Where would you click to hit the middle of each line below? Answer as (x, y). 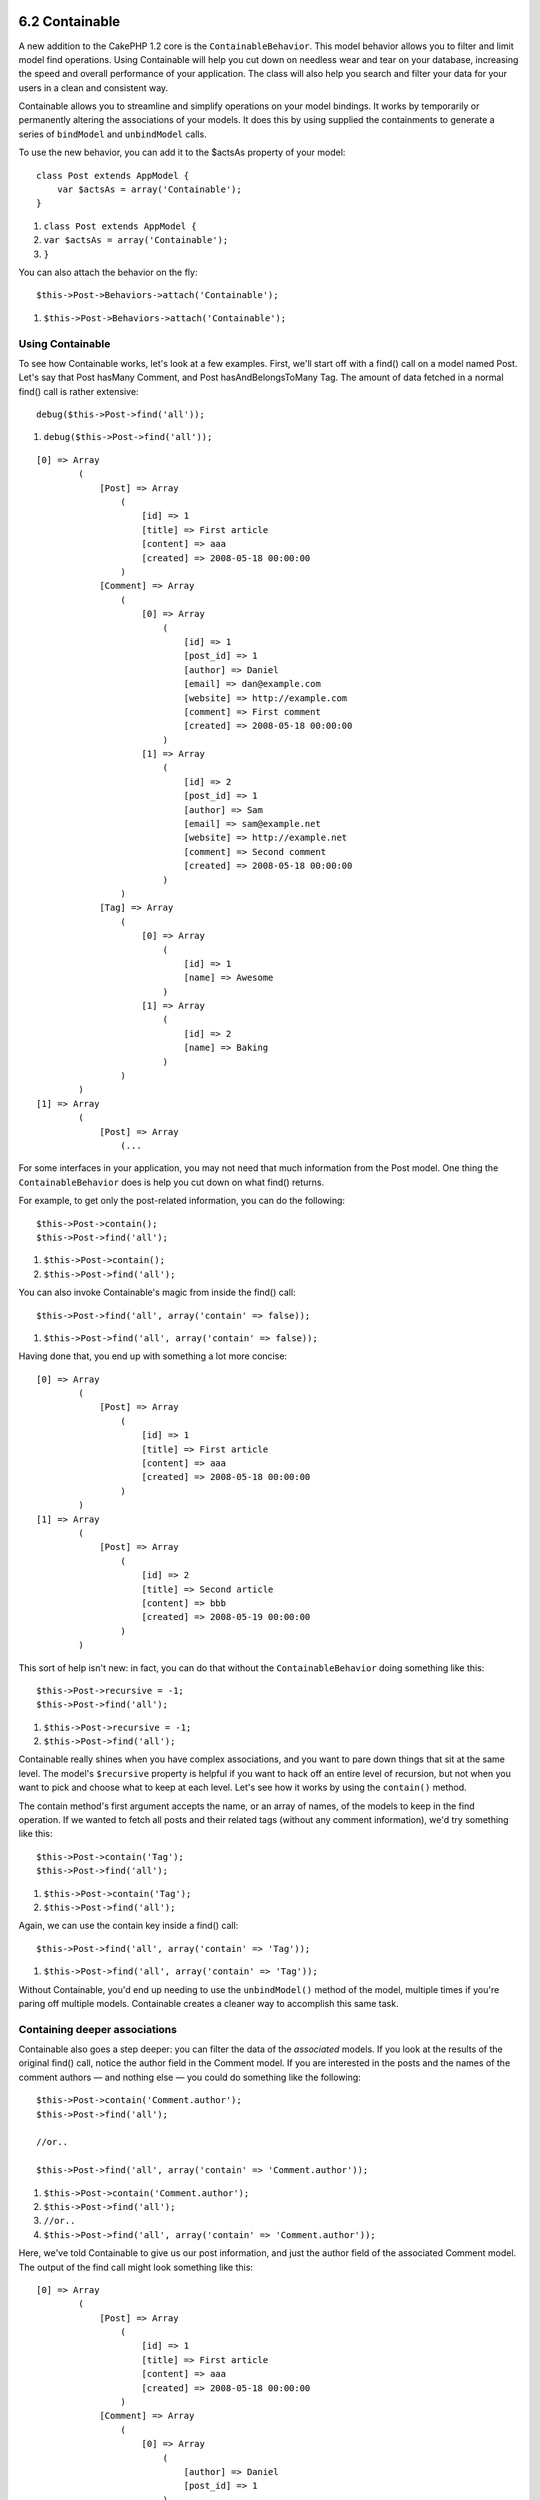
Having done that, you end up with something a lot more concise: (153, 1356)
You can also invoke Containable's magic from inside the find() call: (157, 1292)
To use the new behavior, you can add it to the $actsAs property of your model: (182, 152)
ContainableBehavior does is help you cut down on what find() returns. (171, 1182)
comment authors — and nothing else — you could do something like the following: (190, 2077)
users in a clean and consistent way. (93, 87)
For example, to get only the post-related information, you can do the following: (181, 1201)
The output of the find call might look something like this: (136, 2267)
